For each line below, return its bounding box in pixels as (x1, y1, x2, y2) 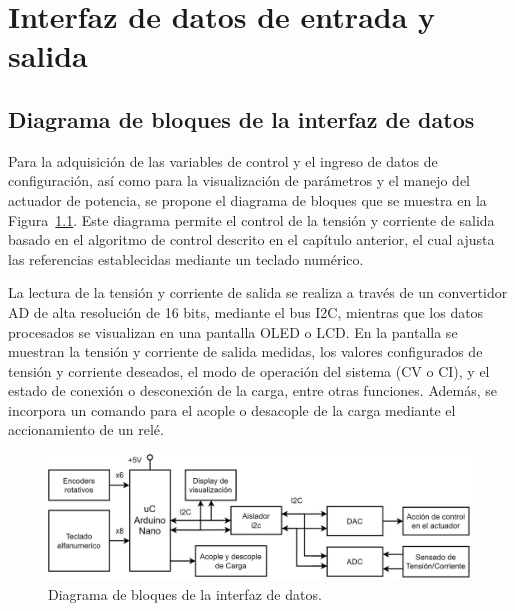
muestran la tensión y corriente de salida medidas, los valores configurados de (8, 341, 483, 362)
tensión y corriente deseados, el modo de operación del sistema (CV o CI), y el (8, 360, 490, 381)
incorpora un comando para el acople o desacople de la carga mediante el (8, 399, 456, 420)
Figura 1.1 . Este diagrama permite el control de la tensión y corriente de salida (8, 209, 495, 230)
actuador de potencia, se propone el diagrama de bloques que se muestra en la (8, 189, 487, 210)
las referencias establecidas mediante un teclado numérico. (8, 248, 364, 269)
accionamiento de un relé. (8, 419, 164, 440)
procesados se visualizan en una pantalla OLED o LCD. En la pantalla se (8, 321, 458, 342)
